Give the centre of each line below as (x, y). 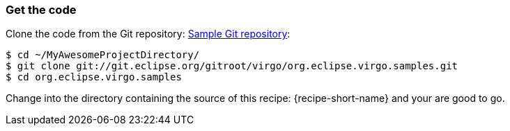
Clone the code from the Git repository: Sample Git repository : (148, 34)
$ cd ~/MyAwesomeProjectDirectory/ (103, 55)
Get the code (41, 10)
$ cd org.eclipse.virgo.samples (94, 77)
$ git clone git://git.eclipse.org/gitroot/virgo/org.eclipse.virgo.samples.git (232, 66)
